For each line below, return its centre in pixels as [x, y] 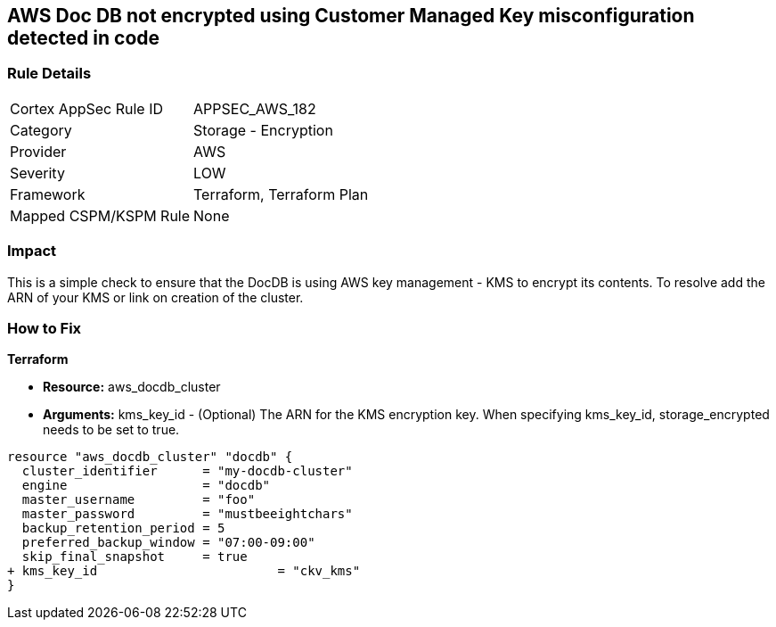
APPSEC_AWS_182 [255, 108]
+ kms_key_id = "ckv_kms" [184, 571]
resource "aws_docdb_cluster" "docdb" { [150, 457]
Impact [32, 251]
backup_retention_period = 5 [123, 528]
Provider [38, 151]
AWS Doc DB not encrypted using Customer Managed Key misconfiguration [351, 16]
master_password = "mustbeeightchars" [187, 514]
